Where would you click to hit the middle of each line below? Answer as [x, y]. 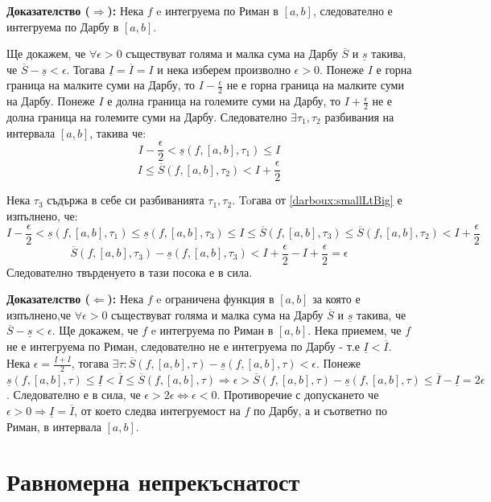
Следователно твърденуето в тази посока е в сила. [130, 272]
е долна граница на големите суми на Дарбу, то [224, 101]
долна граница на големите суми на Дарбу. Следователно [147, 117]
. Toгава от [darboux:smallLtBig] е [317, 200]
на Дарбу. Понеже [51, 101]
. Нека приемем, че [355, 330]
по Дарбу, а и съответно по [320, 411]
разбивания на [359, 117]
